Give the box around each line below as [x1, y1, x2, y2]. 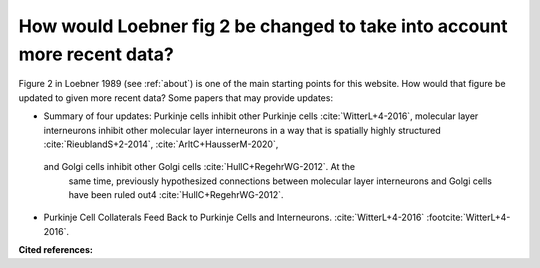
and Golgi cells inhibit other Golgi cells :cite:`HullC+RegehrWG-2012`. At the [43, 161, 355, 173]
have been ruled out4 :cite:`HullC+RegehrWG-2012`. [68, 189, 284, 201]
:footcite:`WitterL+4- [426, 211, 511, 224]
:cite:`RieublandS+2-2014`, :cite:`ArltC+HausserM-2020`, [43, 138, 279, 150]
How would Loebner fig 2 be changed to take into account [18, 15, 508, 37]
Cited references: [18, 244, 94, 256]
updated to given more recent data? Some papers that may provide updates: [18, 91, 334, 104]
